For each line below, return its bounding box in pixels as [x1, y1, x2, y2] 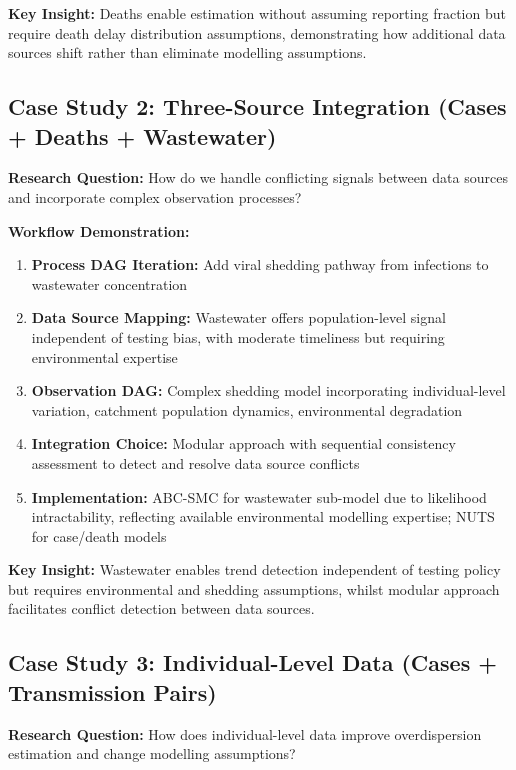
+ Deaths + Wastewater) [8, 120, 277, 151]
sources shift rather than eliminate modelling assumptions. [8, 42, 367, 63]
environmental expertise [31, 346, 178, 367]
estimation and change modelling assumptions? [8, 743, 296, 764]
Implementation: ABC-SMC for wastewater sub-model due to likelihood [31, 486, 487, 507]
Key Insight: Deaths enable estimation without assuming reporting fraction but [8, 3, 506, 23]
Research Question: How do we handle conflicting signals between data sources [8, 167, 508, 188]
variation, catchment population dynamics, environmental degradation [31, 399, 463, 420]
